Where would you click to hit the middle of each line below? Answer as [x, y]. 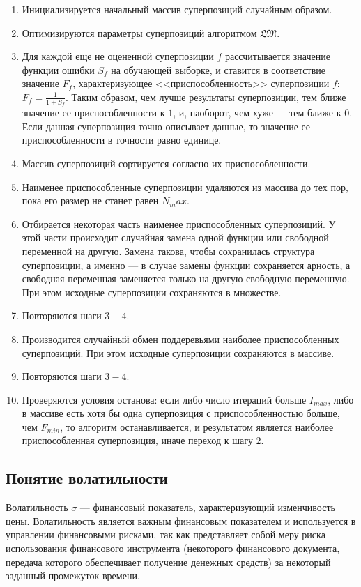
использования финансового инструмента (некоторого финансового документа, [173, 548]
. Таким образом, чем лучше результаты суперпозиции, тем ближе [206, 97]
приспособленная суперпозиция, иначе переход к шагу [137, 440]
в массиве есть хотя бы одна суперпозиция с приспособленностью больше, [181, 413]
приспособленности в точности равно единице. [122, 140]
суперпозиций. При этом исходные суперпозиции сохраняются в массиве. [178, 352]
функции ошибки [58, 69]
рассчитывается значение [277, 56]
